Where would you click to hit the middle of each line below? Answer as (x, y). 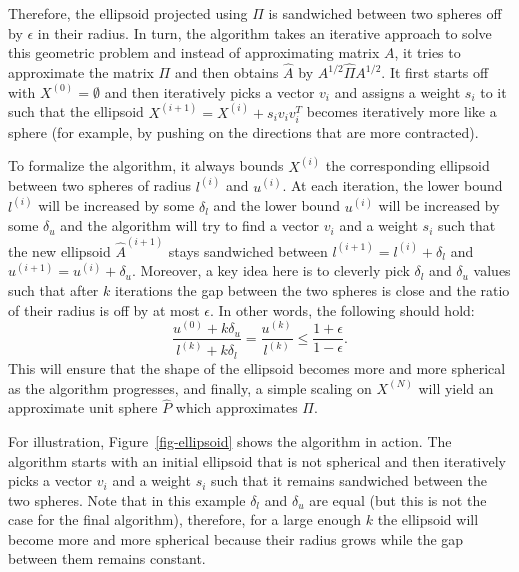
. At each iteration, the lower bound (392, 185)
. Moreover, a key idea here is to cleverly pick (270, 270)
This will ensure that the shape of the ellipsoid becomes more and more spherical (257, 367)
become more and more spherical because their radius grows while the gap (236, 538)
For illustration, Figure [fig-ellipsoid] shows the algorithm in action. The (230, 440)
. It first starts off (435, 72)
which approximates (236, 407)
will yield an (456, 387)
